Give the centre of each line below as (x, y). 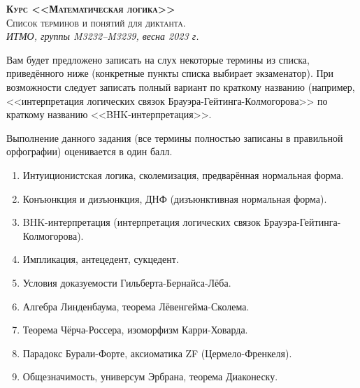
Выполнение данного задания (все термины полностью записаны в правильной (175, 137)
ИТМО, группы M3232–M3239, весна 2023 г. (103, 36)
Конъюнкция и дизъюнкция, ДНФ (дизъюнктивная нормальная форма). (175, 198)
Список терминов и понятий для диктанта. (96, 22)
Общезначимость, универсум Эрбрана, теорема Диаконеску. (150, 376)
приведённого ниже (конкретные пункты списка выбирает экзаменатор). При (170, 73)
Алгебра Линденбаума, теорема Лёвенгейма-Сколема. (136, 306)
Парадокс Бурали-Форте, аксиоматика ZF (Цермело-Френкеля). (157, 353)
